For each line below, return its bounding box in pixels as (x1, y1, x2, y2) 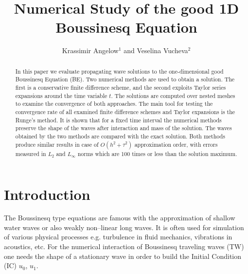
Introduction (4, 184, 90, 204)
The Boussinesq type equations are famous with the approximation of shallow (4, 213, 235, 223)
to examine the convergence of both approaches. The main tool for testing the (15, 99, 213, 108)
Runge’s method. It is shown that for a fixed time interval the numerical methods (15, 116, 222, 124)
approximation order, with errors (134, 140, 218, 148)
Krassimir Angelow (62, 45, 119, 56)
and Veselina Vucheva (124, 45, 188, 56)
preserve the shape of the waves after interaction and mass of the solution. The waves (15, 124, 232, 132)
